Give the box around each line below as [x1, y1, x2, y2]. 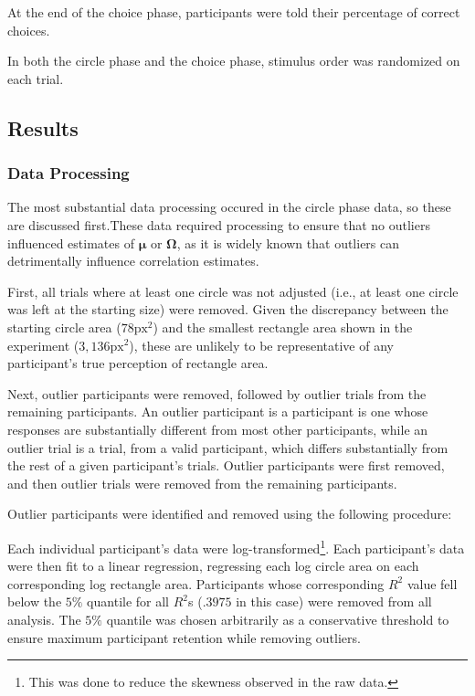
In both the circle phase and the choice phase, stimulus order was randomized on [7, 51, 460, 70]
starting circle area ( [7, 317, 121, 336]
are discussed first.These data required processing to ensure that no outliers [7, 215, 430, 234]
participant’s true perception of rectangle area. [7, 353, 269, 373]
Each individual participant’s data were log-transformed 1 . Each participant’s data [7, 535, 465, 557]
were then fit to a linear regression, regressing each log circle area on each [7, 556, 419, 575]
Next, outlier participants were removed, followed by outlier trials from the [7, 384, 427, 403]
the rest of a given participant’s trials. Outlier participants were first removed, [7, 456, 445, 475]
